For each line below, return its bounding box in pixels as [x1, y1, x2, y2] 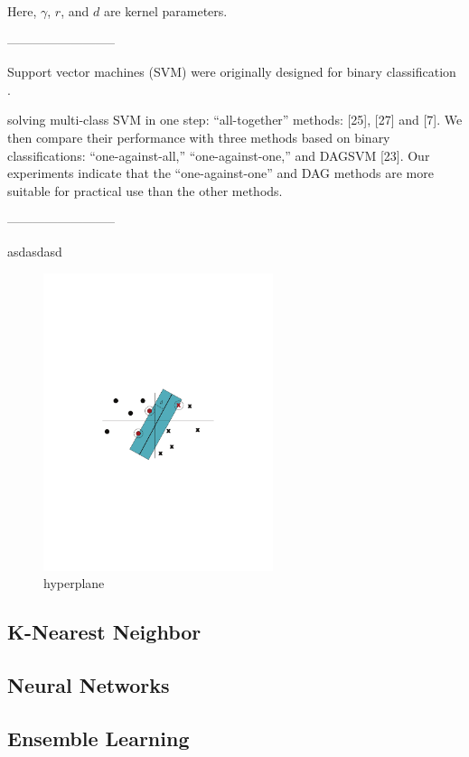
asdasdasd [7, 241, 62, 260]
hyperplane [43, 574, 105, 593]
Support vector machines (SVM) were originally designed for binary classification [7, 62, 456, 81]
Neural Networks [7, 671, 170, 699]
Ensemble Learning [7, 724, 190, 752]
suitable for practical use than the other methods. [7, 181, 283, 200]
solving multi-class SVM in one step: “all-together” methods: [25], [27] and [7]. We [7, 110, 463, 129]
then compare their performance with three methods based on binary [7, 127, 390, 146]
